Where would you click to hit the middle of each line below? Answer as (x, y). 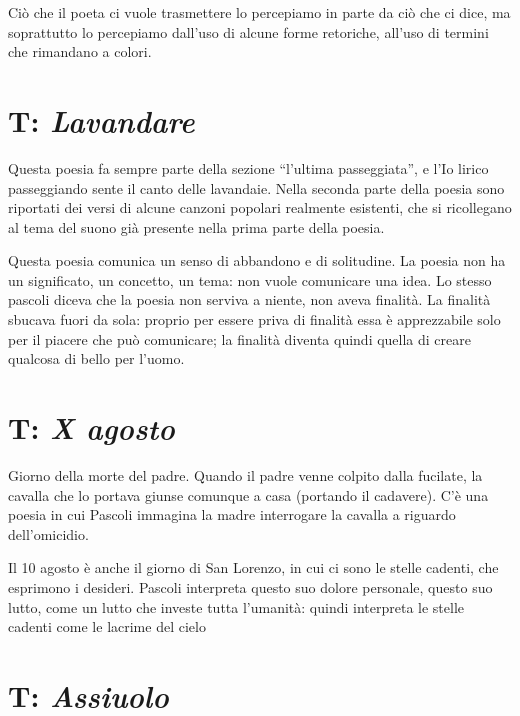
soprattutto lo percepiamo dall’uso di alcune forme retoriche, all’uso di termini (248, 31)
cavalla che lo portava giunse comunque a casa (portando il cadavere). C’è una (248, 494)
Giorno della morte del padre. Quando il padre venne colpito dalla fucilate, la (245, 474)
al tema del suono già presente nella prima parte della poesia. (196, 226)
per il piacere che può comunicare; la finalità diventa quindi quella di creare (239, 338)
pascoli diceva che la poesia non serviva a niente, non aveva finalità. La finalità (249, 299)
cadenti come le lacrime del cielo (107, 626)
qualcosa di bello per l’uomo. (96, 358)
